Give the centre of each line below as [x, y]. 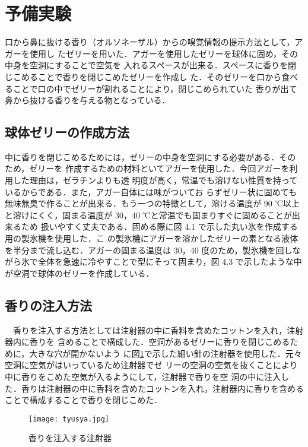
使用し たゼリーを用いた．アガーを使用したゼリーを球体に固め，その [163, 53]
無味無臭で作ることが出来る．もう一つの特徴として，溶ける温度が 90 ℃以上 [152, 203]
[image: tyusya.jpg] [69, 419]
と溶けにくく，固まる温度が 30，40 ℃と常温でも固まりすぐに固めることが [148, 215]
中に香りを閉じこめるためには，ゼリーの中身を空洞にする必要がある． [142, 156]
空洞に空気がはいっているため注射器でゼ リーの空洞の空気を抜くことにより [151, 365]
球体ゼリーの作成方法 [67, 132]
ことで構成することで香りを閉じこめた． [84, 400]
